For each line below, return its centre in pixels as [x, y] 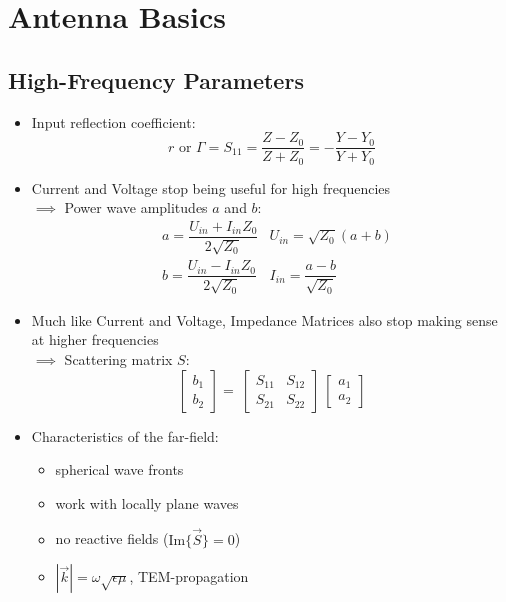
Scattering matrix [118, 359]
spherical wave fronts [119, 469]
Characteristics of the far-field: [125, 435]
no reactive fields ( [112, 538]
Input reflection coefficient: [113, 121]
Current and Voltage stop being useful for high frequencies [210, 187]
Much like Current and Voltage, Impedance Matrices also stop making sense [264, 319]
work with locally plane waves [147, 502]
